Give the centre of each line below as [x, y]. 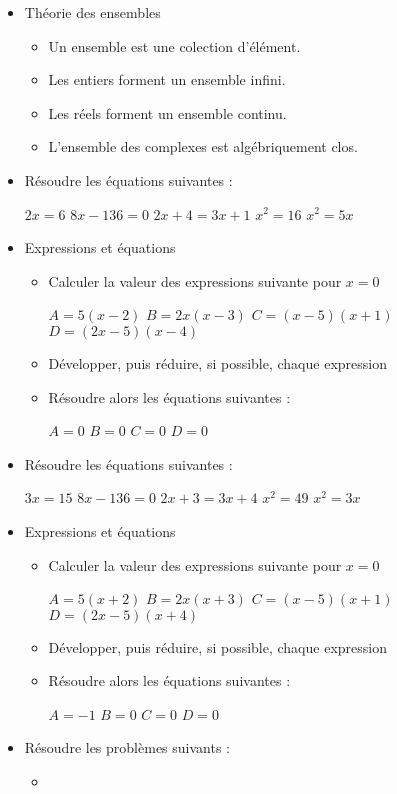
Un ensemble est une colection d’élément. [174, 45]
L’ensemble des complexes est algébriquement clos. [203, 146]
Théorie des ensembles [92, 12]
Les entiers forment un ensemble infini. [167, 79]
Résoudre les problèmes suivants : [127, 747]
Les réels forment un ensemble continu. [167, 112]
